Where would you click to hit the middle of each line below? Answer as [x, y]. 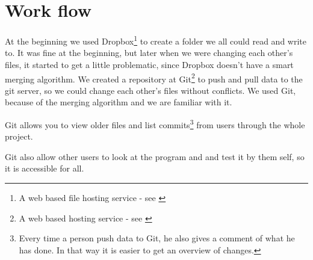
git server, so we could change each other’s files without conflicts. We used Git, [150, 90]
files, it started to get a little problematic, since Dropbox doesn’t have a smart [149, 64]
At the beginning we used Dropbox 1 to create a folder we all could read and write [156, 40]
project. [19, 136]
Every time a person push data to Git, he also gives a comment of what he [157, 238]
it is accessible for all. [45, 168]
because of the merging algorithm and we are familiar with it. [119, 102]
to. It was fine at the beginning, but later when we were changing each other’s [149, 53]
